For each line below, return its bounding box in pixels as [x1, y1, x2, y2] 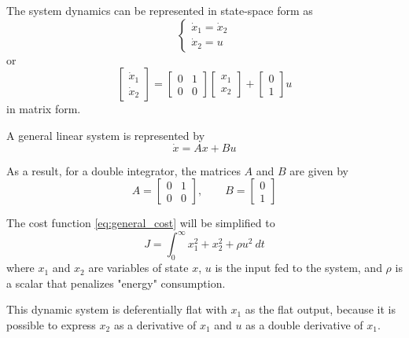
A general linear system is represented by [6, 127, 205, 143]
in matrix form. [6, 101, 81, 117]
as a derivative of [113, 316, 197, 332]
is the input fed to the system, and [215, 259, 382, 276]
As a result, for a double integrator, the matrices [6, 162, 241, 178]
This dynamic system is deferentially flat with [6, 301, 227, 318]
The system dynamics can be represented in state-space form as [6, 2, 313, 18]
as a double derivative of [245, 316, 363, 332]
